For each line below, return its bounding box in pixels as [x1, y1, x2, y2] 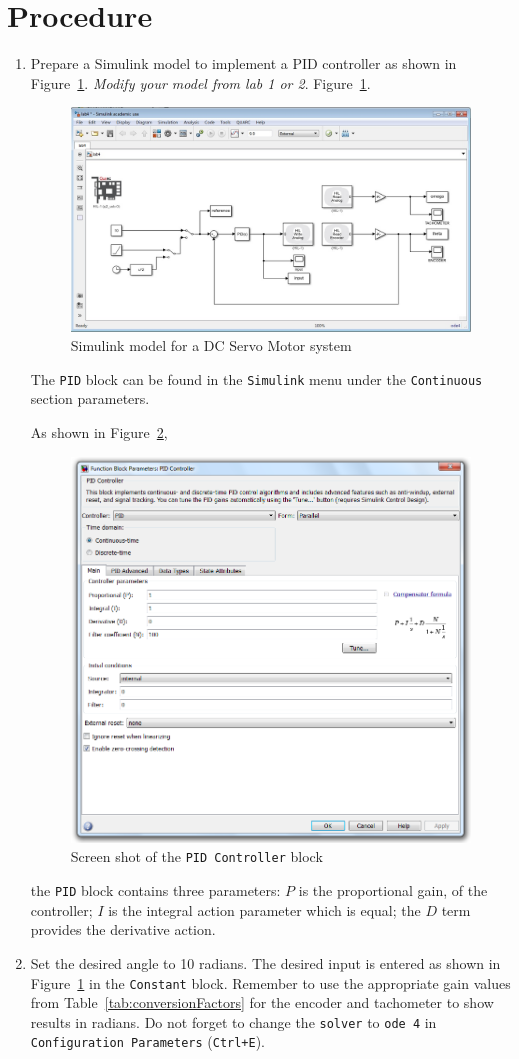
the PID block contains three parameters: [30, 880, 281, 901]
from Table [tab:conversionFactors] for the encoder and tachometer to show [30, 992, 494, 1013]
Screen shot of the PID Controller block [70, 846, 323, 867]
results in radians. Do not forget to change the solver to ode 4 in [30, 1011, 437, 1032]
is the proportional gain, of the [298, 880, 488, 901]
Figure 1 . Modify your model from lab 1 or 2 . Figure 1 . [30, 72, 371, 93]
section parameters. [30, 388, 150, 409]
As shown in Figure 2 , [30, 422, 168, 443]
